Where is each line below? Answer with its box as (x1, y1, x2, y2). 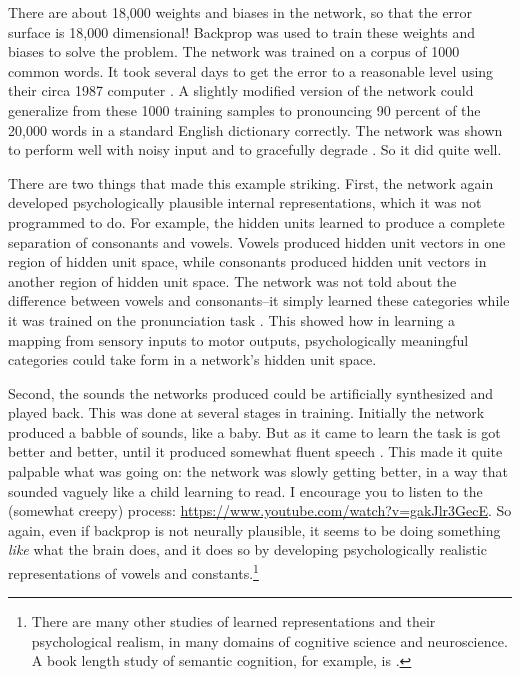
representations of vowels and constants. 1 (8, 560, 259, 583)
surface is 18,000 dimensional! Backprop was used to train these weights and (8, 21, 476, 42)
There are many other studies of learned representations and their (31, 611, 436, 632)
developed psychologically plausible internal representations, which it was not (8, 192, 482, 213)
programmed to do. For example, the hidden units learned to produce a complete (8, 211, 505, 232)
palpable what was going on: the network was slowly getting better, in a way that (8, 461, 509, 482)
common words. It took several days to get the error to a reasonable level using (8, 60, 494, 81)
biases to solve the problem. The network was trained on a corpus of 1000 (8, 41, 460, 62)
